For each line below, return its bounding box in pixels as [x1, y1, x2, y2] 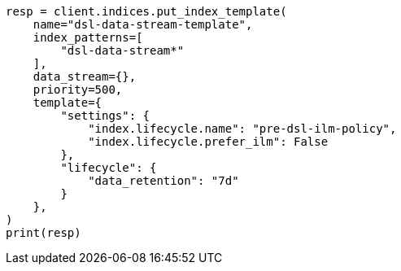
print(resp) [6, 226, 81, 239]
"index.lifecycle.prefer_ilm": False [88, 135, 329, 148]
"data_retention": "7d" [88, 174, 239, 187]
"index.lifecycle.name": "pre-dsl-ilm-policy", [88, 122, 397, 135]
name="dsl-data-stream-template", [33, 18, 253, 31]
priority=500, [33, 83, 123, 96]
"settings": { [60, 109, 150, 122]
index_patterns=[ [33, 31, 143, 44]
